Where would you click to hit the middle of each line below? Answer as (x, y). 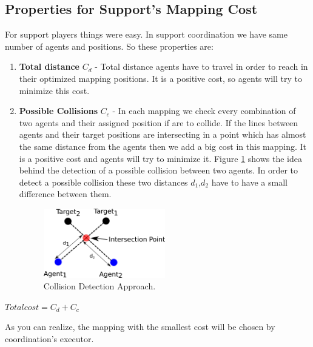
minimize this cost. (54, 90)
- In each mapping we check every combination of (204, 111)
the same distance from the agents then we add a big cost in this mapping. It (163, 146)
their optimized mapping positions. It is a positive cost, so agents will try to (160, 78)
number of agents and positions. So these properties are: (109, 46)
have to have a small (249, 182)
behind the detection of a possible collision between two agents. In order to (159, 170)
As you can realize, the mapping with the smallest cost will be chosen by (140, 327)
